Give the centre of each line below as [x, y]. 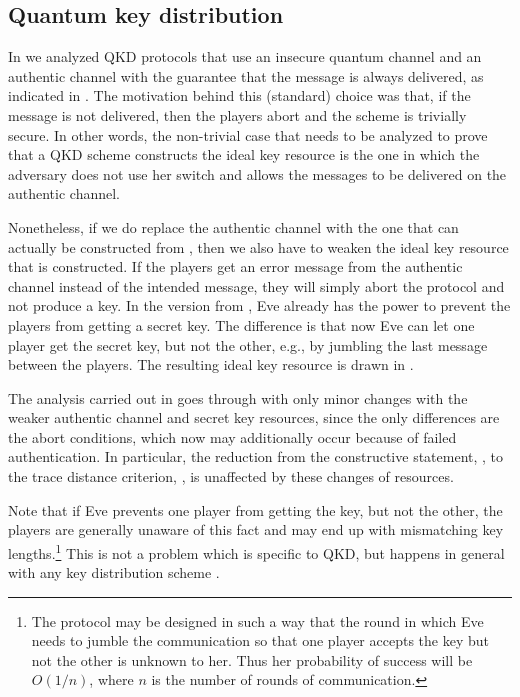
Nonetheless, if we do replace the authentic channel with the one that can [233, 226]
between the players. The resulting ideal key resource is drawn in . [211, 364]
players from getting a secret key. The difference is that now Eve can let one [241, 324]
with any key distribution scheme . [114, 572]
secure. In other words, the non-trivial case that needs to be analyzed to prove [248, 134]
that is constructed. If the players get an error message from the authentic [235, 266]
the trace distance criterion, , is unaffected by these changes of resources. [231, 476]
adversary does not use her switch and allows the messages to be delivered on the [257, 173]
